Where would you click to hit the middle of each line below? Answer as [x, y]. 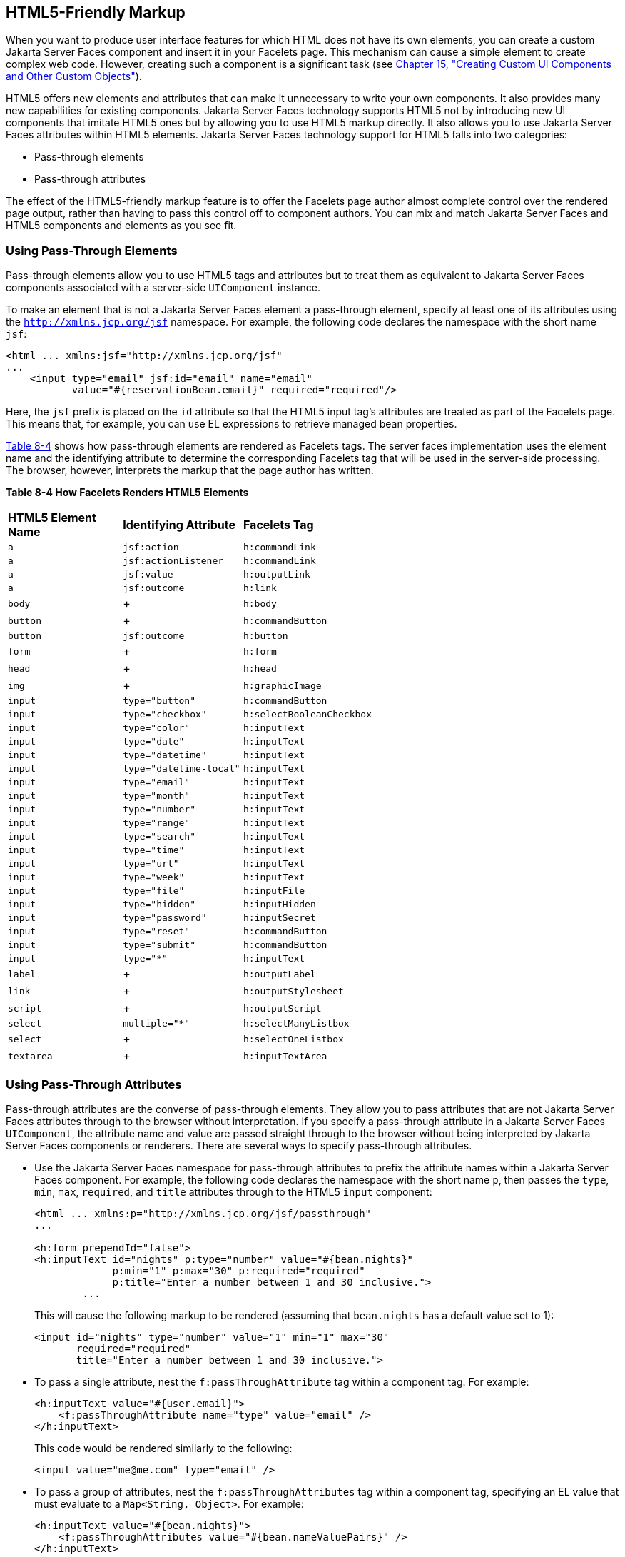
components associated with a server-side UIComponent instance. [163, 288]
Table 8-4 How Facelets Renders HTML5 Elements [127, 493]
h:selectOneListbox [293, 1039]
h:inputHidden [279, 905]
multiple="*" [157, 1024]
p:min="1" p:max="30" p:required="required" [239, 1270]
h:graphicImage [282, 685]
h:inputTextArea [285, 1056]
